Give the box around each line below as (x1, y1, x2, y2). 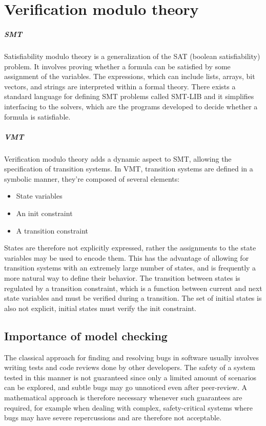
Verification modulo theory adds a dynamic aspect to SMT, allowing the (4, 153, 232, 164)
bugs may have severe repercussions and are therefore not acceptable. (4, 412, 222, 423)
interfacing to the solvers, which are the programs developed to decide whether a (4, 101, 258, 111)
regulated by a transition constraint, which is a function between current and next (4, 282, 262, 293)
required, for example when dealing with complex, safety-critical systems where (4, 402, 253, 413)
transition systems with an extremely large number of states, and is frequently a (4, 262, 256, 273)
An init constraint (16, 208, 73, 219)
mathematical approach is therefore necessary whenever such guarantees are (4, 392, 242, 402)
